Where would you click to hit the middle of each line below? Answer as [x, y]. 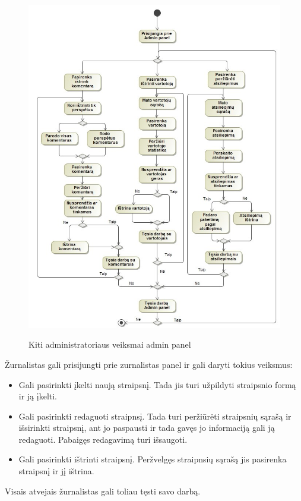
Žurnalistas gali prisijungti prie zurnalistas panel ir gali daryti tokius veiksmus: [149, 364]
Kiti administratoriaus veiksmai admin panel [110, 344]
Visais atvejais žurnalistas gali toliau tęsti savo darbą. [103, 491]
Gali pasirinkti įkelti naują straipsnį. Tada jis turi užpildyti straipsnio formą [157, 384]
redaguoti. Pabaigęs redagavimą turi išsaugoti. [103, 439]
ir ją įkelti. [38, 396]
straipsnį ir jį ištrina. [56, 471]
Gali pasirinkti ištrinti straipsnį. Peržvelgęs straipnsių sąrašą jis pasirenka [153, 459]
